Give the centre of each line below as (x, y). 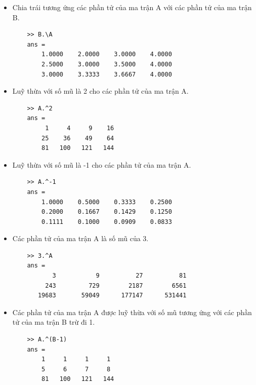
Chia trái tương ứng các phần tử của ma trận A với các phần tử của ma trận (132, 7)
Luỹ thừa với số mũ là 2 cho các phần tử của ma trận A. (100, 91)
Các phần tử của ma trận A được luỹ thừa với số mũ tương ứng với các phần (132, 312)
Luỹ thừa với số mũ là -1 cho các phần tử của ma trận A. (102, 164)
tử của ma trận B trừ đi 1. (54, 322)
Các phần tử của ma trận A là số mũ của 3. (80, 238)
